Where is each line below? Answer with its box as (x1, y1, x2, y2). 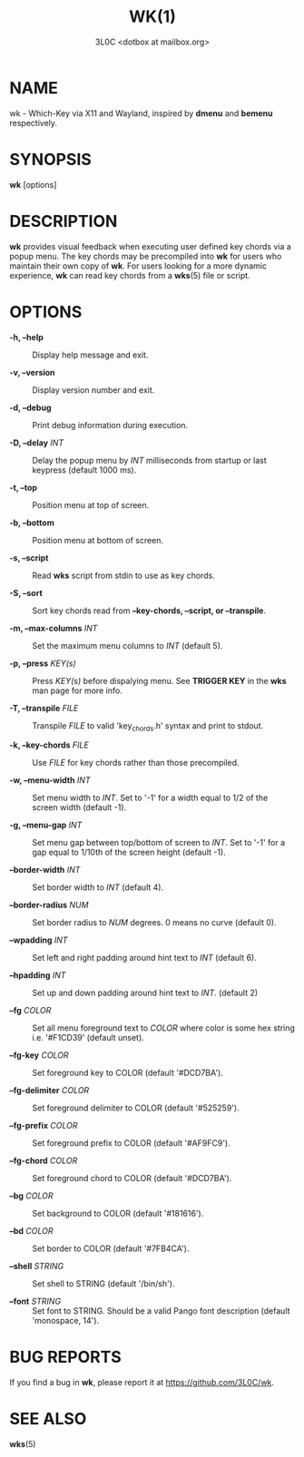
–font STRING (9, 1296, 62, 1307)
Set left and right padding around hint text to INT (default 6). (32, 953, 257, 963)
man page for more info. (32, 685, 123, 696)
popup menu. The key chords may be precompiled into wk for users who (9, 250, 282, 261)
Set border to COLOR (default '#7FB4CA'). (32, 1243, 190, 1254)
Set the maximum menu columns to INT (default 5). (32, 640, 223, 650)
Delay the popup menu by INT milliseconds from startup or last (32, 455, 268, 465)
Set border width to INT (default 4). (32, 882, 164, 893)
